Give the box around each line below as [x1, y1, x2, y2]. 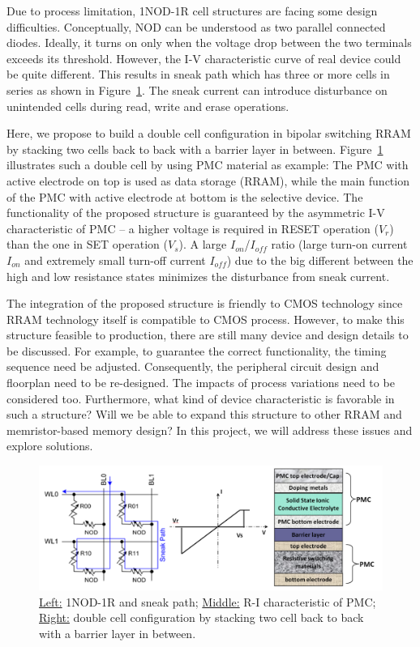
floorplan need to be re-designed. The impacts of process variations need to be [6, 374, 395, 391]
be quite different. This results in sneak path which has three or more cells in [6, 66, 390, 83]
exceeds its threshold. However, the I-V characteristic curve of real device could [6, 49, 401, 66]
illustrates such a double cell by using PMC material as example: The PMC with [6, 156, 409, 173]
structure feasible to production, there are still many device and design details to [6, 326, 409, 343]
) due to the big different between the [226, 251, 414, 268]
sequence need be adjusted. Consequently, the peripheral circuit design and [6, 358, 379, 375]
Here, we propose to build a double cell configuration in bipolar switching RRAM [6, 125, 411, 142]
